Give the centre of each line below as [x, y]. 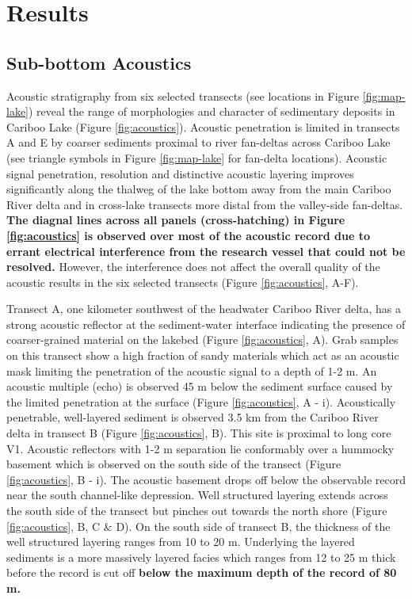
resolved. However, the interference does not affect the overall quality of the [193, 267]
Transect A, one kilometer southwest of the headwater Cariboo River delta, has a [204, 309]
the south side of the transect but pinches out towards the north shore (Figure [197, 511]
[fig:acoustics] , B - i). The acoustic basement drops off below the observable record [206, 479]
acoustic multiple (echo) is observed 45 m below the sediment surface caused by [200, 386]
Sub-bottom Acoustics [99, 62]
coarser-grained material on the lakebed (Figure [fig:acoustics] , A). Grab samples [202, 340]
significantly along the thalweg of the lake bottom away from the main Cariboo [199, 189]
